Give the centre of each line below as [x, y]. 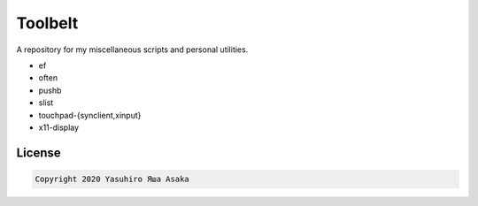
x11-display [59, 127]
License [39, 153]
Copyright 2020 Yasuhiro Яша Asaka [112, 179]
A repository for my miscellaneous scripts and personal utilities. [132, 50]
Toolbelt [47, 23]
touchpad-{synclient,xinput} [90, 115]
